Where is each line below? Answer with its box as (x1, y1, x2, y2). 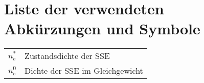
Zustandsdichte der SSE (25, 50, 110, 62)
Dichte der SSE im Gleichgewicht (25, 65, 143, 77)
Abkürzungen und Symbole (4, 18, 200, 39)
